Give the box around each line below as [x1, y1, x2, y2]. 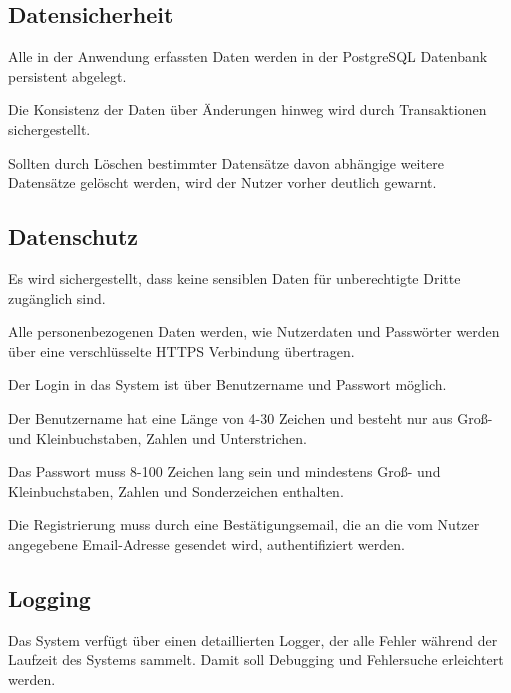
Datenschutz [8, 221, 139, 252]
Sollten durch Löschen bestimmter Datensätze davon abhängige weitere [8, 152, 444, 173]
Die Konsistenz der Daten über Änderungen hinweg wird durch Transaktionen [8, 99, 487, 120]
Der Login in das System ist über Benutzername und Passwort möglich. [8, 374, 447, 395]
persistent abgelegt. [8, 65, 127, 86]
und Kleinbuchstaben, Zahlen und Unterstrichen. [8, 427, 307, 448]
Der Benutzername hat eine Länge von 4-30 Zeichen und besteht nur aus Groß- [8, 407, 493, 428]
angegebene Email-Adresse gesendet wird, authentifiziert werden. [8, 533, 405, 554]
